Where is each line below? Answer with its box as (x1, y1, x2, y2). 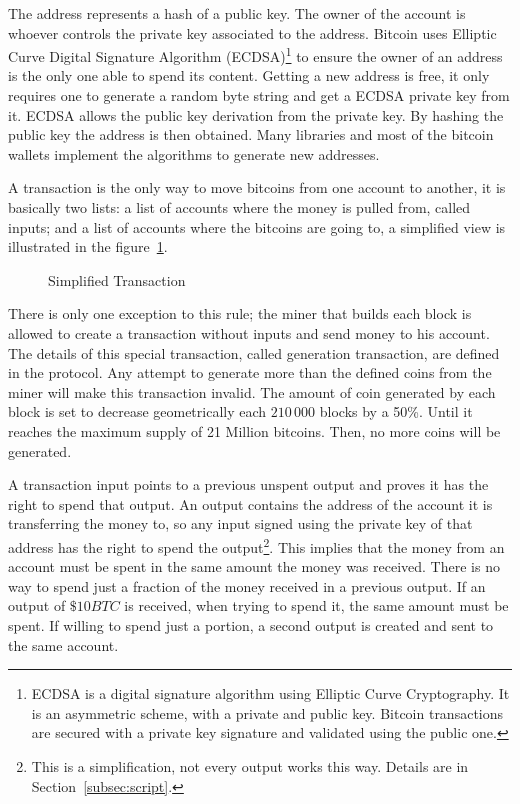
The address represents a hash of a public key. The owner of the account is (8, 3, 466, 23)
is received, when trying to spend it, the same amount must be (124, 595, 509, 616)
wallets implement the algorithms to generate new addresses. (8, 143, 380, 164)
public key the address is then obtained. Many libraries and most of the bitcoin (8, 124, 494, 145)
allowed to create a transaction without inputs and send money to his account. (8, 322, 490, 343)
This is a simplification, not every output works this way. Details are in (31, 755, 469, 776)
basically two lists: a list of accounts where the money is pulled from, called (8, 197, 471, 217)
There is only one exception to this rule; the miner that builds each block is (8, 303, 472, 324)
